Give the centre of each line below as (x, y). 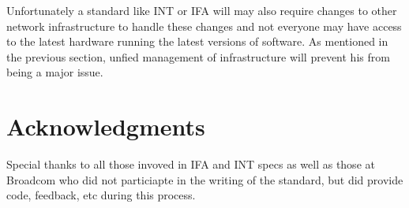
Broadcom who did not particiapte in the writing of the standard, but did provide (205, 179)
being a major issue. (55, 72)
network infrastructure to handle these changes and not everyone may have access (204, 26)
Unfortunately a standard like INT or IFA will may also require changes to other (202, 10)
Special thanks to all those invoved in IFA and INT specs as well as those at (191, 164)
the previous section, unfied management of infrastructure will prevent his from (198, 56)
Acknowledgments (106, 126)
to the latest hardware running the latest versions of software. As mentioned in (197, 41)
